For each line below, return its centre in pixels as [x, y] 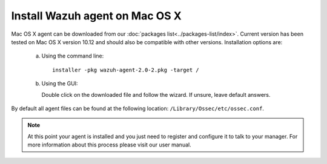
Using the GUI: [60, 84]
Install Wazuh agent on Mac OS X [96, 16]
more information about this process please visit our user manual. [109, 145]
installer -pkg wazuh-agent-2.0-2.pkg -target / [126, 70]
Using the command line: [73, 56]
